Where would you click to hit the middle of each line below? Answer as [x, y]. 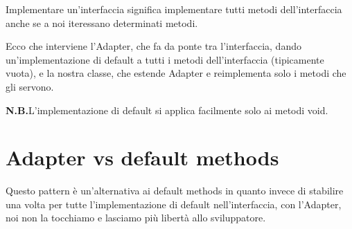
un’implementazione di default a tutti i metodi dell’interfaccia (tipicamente [165, 59]
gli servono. [30, 86]
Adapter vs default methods [142, 157]
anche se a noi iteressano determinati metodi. [102, 22]
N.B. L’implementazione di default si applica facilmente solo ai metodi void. [167, 110]
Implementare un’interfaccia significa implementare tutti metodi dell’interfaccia [174, 9]
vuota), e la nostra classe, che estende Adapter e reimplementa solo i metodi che [176, 73]
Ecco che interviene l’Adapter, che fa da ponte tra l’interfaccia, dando [153, 46]
